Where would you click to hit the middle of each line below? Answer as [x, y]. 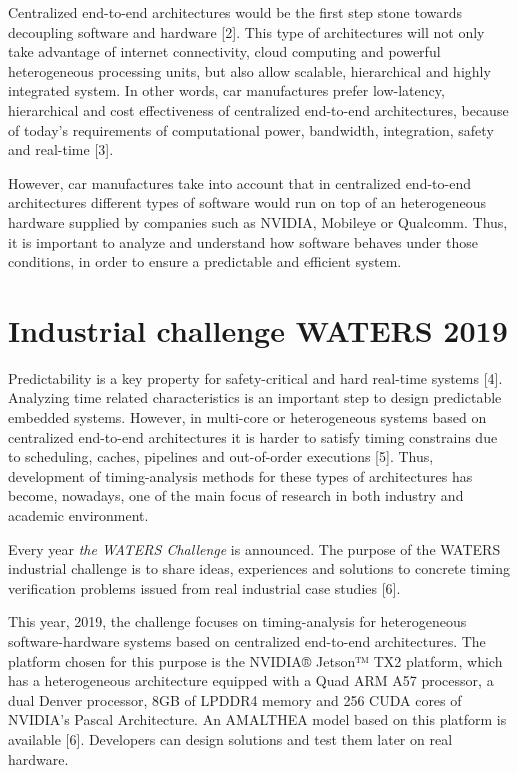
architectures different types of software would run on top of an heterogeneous [247, 202]
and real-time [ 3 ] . [61, 149]
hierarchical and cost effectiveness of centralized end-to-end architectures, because [258, 109]
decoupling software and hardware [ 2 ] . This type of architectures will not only [246, 31]
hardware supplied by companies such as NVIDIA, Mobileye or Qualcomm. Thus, [258, 221]
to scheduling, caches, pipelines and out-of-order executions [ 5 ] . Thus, [221, 456]
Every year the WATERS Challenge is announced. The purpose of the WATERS [254, 548]
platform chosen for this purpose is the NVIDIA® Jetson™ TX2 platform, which [255, 660]
